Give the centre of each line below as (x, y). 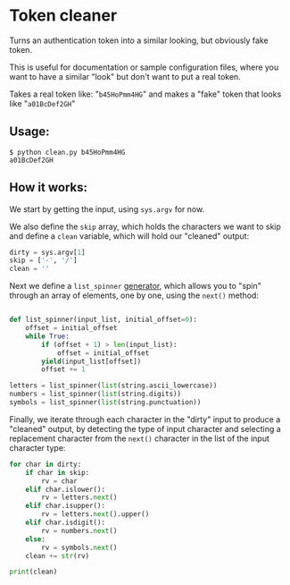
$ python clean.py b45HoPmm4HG (67, 152)
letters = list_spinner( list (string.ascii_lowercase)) (113, 386)
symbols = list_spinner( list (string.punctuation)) (105, 403)
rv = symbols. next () (79, 547)
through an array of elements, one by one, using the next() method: (134, 295)
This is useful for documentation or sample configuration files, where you (144, 67)
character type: (37, 447)
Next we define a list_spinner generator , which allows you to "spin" (135, 286)
